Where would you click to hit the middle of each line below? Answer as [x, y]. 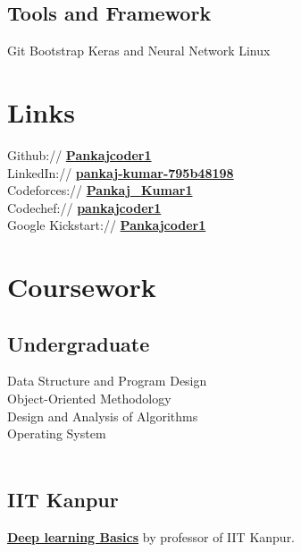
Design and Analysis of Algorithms [103, 416]
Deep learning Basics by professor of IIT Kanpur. [151, 536]
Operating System [57, 433]
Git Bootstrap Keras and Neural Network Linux [139, 51]
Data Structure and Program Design [107, 381]
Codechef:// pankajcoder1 [84, 207]
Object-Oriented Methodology [89, 399]
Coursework [82, 287]
